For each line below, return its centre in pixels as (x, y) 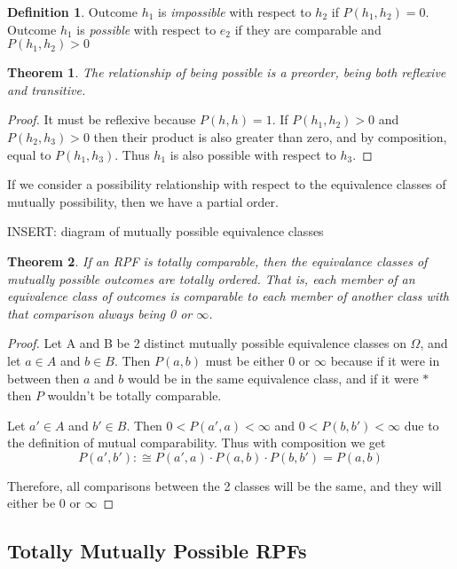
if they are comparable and (308, 29)
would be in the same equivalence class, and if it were (273, 378)
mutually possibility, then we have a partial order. (143, 201)
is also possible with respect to (253, 154)
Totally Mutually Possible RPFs (157, 551)
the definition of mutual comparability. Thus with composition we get (197, 443)
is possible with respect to (146, 29)
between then (43, 378)
